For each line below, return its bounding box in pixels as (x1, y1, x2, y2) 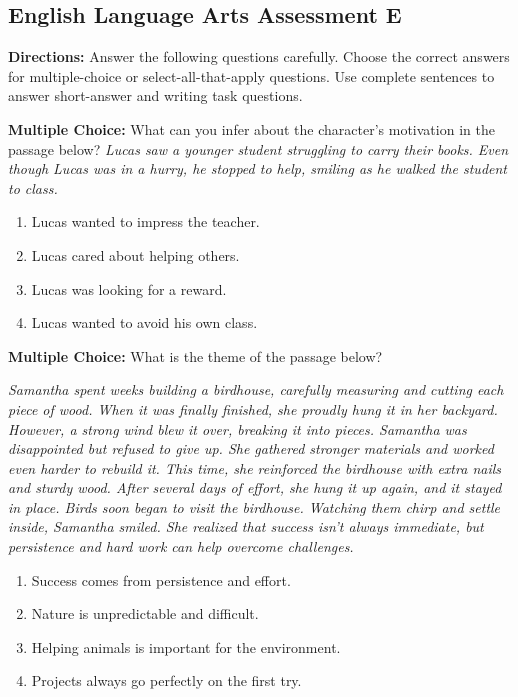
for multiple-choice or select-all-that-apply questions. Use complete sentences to (8, 65, 495, 86)
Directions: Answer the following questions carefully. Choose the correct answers (8, 46, 510, 67)
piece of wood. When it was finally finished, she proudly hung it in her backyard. (8, 398, 498, 419)
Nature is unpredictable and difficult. (31, 603, 259, 624)
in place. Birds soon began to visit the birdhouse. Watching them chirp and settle (8, 496, 501, 517)
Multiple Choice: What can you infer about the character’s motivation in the (8, 118, 495, 139)
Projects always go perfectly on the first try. (31, 670, 302, 691)
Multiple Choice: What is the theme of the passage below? (8, 345, 383, 366)
